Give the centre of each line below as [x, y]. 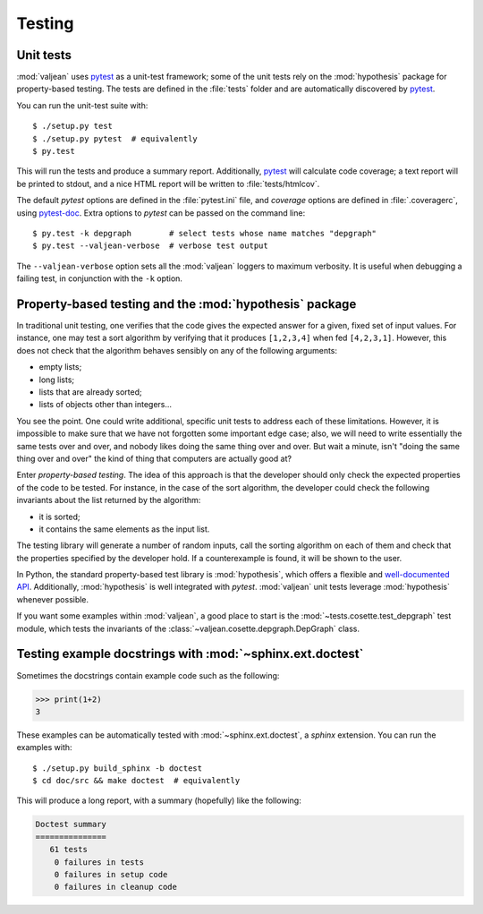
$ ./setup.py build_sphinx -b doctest [118, 768]
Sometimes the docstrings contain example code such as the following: [148, 675]
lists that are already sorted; [90, 392]
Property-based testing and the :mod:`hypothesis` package [186, 304]
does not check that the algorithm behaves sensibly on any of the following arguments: [177, 350]
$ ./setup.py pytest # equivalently [115, 138]
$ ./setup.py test [73, 126]
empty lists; [60, 367]
